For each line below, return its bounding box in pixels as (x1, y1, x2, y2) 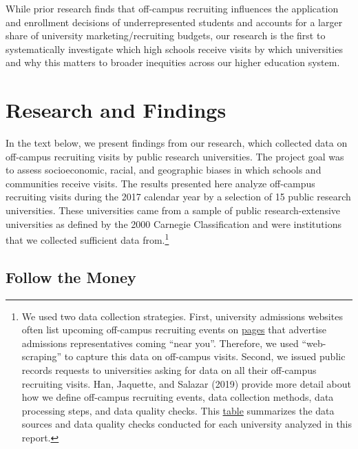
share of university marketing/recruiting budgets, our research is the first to (6, 28, 326, 43)
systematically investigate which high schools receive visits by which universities (6, 41, 343, 56)
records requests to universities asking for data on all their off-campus (21, 363, 317, 377)
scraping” (21, 349, 62, 364)
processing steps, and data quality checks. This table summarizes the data (21, 403, 335, 417)
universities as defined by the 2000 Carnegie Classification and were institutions (6, 216, 341, 231)
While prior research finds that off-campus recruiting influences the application (6, 1, 339, 15)
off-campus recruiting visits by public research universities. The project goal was (6, 149, 344, 163)
